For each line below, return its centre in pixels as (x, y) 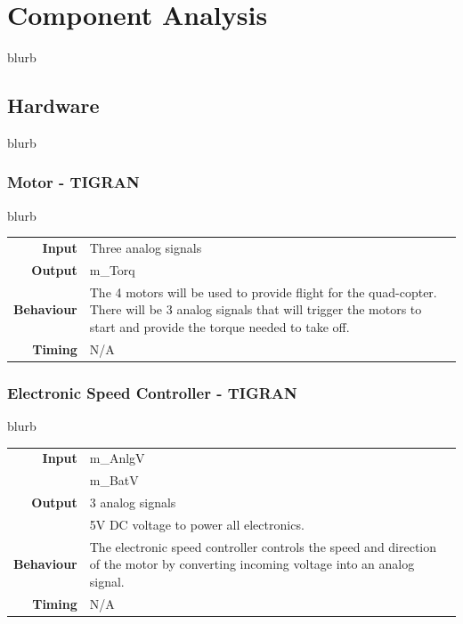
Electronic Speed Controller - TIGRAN (152, 392)
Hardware (53, 105)
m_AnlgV (117, 458)
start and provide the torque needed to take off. (219, 326)
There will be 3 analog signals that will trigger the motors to (256, 309)
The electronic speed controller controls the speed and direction (263, 546)
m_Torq (112, 269)
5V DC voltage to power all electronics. (197, 524)
